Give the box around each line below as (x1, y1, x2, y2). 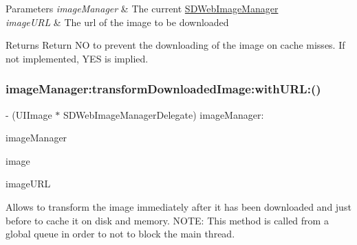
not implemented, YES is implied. (6, 51, 149, 65)
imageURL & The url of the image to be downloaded (6, 14, 229, 29)
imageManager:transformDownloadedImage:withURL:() (6, 80, 321, 97)
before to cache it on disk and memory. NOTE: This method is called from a (6, 213, 329, 227)
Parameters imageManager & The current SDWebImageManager (6, 1, 279, 15)
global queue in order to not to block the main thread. (6, 226, 235, 241)
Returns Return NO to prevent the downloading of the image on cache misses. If (6, 38, 345, 52)
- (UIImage (6, 107, 52, 121)
